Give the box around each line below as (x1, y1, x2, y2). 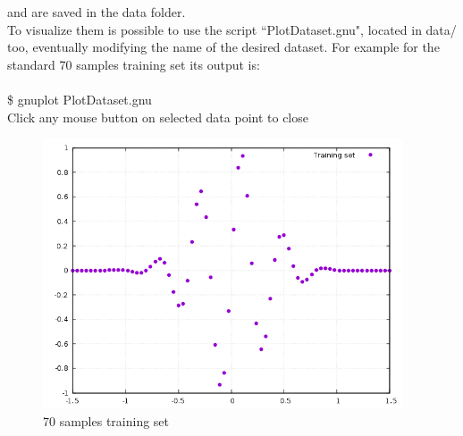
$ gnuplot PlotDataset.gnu (7, 89, 152, 108)
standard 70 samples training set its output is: (7, 54, 260, 73)
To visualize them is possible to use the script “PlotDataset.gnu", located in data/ (7, 20, 457, 38)
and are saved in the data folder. (7, 3, 186, 21)
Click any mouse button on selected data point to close (7, 107, 308, 126)
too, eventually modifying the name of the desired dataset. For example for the (7, 38, 440, 56)
